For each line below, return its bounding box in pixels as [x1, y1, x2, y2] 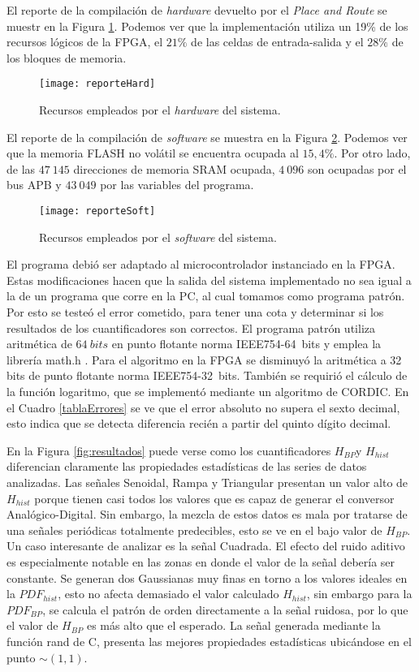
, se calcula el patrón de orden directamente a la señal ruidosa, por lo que [42, 601, 408, 618]
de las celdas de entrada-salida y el [191, 33, 364, 50]
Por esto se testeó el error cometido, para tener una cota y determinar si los [6, 304, 384, 321]
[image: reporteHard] [39, 78, 156, 90]
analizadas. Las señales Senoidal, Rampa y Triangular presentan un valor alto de [6, 473, 408, 490]
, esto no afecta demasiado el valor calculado [58, 585, 279, 602]
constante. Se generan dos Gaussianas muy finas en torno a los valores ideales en [6, 569, 408, 586]
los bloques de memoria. [6, 49, 127, 66]
